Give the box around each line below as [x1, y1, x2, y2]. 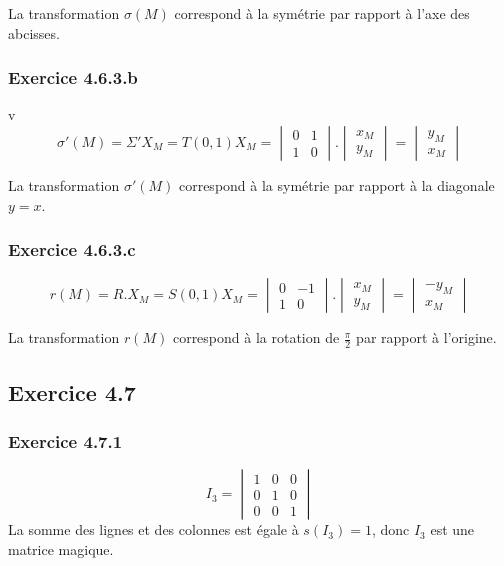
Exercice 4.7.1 [8, 428, 123, 453]
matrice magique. [8, 538, 114, 559]
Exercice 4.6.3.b [8, 65, 138, 90]
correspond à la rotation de [172, 327, 340, 348]
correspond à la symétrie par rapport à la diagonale [178, 175, 495, 195]
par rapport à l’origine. [356, 327, 497, 348]
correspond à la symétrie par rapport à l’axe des [174, 3, 470, 23]
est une [430, 519, 475, 540]
